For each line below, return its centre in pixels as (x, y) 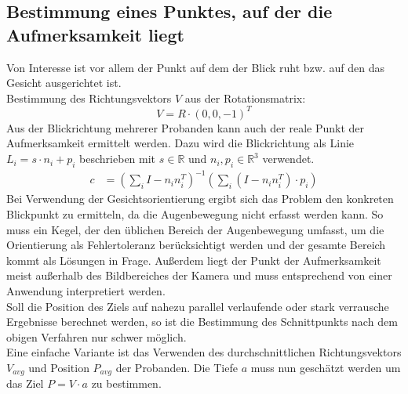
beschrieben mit (118, 159)
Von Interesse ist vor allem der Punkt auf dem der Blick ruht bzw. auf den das (195, 67)
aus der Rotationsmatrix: (245, 98)
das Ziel (25, 383)
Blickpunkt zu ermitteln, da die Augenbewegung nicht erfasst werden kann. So (195, 213)
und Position (59, 367)
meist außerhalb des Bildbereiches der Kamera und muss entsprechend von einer (199, 275)
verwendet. (288, 159)
